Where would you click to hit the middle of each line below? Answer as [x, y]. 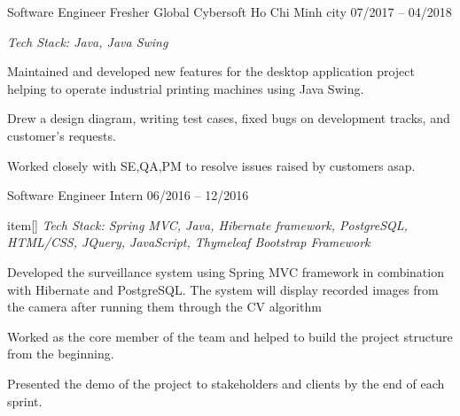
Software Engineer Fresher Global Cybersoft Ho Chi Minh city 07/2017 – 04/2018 [230, 12]
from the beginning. [61, 354]
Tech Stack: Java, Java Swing [88, 41]
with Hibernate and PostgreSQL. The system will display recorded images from [223, 289]
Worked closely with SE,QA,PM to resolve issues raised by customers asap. [211, 165]
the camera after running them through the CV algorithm [164, 307]
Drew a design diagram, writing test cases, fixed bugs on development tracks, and [229, 118]
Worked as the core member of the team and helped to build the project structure [230, 336]
